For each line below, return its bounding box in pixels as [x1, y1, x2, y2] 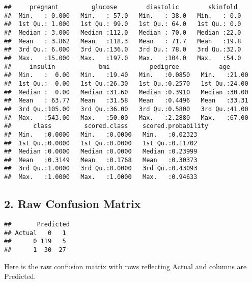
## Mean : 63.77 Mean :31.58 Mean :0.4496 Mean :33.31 [4, 97, 248, 105]
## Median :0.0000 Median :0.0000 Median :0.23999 [4, 148, 198, 156]
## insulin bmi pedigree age [4, 63, 230, 70]
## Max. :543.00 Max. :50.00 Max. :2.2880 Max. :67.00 [4, 114, 248, 121]
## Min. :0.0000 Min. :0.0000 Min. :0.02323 [4, 131, 198, 138]
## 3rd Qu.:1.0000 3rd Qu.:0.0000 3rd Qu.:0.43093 [4, 165, 198, 172]
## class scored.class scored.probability [4, 122, 208, 130]
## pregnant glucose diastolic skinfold [4, 4, 238, 11]
